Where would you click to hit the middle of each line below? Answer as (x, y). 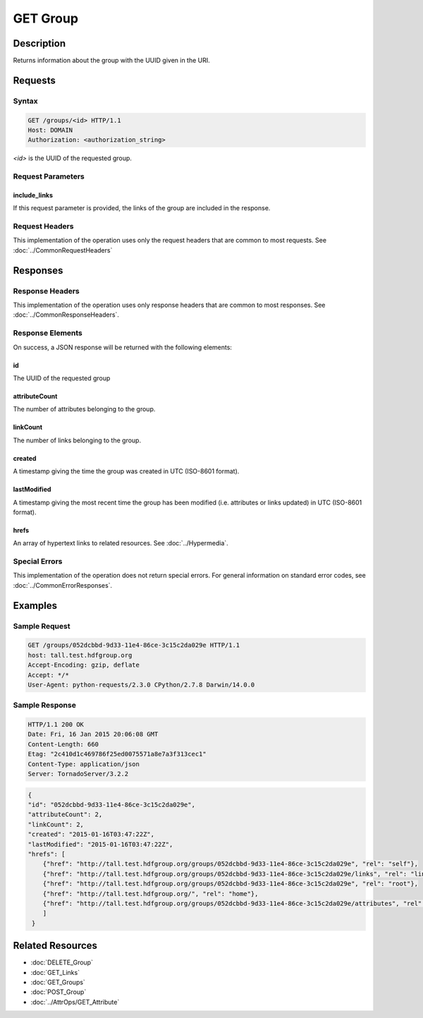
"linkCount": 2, (56, 824)
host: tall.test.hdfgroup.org (80, 655)
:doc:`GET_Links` (55, 972)
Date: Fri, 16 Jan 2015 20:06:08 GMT (93, 734)
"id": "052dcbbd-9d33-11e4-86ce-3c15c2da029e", (111, 805)
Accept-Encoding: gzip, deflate (84, 665)
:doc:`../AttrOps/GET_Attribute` (75, 1002)
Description (39, 43)
